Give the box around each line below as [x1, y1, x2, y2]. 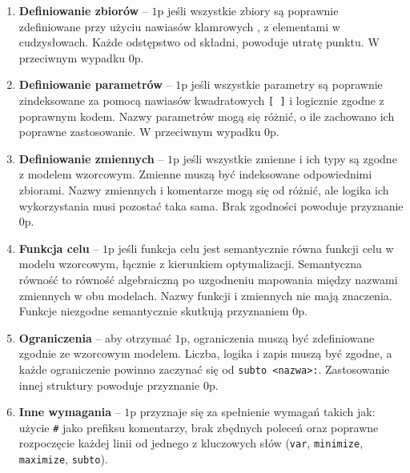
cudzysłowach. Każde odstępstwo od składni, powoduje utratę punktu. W [18, 34, 380, 50]
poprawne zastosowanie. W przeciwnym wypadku [18, 123, 261, 140]
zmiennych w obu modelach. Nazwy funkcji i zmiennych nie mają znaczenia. [18, 287, 392, 303]
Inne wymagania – [18, 403, 121, 420]
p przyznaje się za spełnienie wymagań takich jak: [130, 403, 376, 420]
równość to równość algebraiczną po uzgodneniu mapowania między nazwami [18, 271, 398, 287]
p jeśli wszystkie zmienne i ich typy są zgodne [172, 150, 397, 166]
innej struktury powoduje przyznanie [18, 376, 200, 393]
